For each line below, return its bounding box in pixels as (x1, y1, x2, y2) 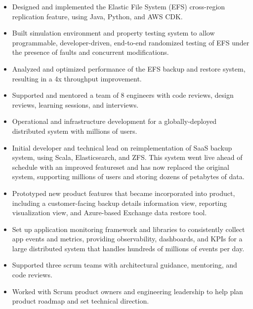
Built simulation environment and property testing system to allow (12, 28, 215, 38)
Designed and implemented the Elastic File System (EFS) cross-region (12, 1, 225, 11)
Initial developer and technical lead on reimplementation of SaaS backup (12, 142, 232, 153)
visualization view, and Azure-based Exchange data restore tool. (12, 207, 207, 218)
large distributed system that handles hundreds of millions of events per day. (12, 243, 245, 253)
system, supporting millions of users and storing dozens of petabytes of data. (12, 171, 245, 182)
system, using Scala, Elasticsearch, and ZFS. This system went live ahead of (12, 152, 243, 162)
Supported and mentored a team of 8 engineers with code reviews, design (12, 90, 234, 100)
